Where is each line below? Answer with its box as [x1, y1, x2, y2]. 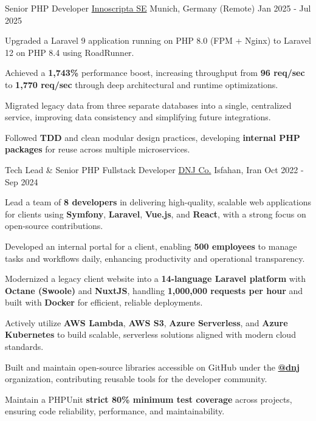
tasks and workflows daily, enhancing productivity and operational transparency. [5, 252, 305, 264]
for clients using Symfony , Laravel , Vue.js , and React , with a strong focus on [5, 207, 306, 220]
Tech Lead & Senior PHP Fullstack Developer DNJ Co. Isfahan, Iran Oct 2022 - [5, 163, 304, 176]
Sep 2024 [5, 175, 38, 188]
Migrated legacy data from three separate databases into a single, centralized [5, 98, 292, 111]
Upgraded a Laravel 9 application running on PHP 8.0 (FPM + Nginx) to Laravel [5, 34, 311, 47]
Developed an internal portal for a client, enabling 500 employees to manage [5, 239, 297, 252]
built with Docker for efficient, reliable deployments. [5, 296, 203, 309]
